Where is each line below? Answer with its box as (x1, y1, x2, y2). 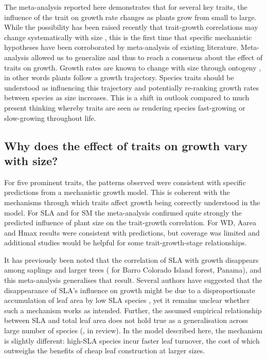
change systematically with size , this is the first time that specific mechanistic (4, 31, 252, 42)
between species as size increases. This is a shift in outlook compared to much (4, 92, 250, 103)
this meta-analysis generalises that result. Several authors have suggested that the (4, 275, 262, 285)
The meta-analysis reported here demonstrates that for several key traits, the (4, 2, 247, 12)
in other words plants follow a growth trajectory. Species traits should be (4, 72, 234, 83)
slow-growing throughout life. (4, 112, 96, 123)
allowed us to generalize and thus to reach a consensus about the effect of (31, 51, 263, 62)
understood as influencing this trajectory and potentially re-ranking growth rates (4, 82, 259, 93)
